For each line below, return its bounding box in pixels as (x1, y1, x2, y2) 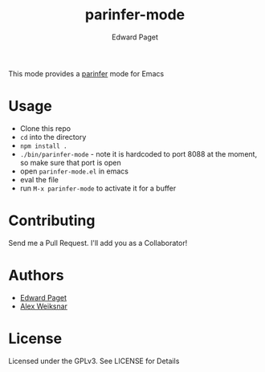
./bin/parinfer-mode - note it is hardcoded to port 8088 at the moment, (19, 149, 258, 158)
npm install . (19, 142, 67, 150)
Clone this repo (19, 123, 71, 133)
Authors (8, 267, 64, 284)
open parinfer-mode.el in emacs (19, 166, 128, 176)
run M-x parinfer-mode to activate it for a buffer (19, 183, 177, 193)
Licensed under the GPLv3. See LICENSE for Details (8, 356, 180, 366)
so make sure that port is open (19, 157, 122, 167)
